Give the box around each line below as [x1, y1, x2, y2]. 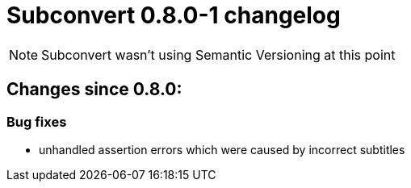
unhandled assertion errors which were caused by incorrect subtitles [39, 142, 405, 157]
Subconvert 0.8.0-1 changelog [6, 2, 341, 29]
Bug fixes [6, 113, 67, 130]
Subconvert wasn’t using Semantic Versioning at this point [41, 46, 396, 63]
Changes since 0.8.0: [6, 79, 182, 100]
